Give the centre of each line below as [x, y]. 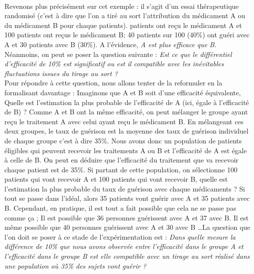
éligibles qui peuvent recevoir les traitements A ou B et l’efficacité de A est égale [126, 150]
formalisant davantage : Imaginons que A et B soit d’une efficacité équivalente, [123, 92]
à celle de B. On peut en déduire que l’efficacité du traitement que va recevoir [122, 160]
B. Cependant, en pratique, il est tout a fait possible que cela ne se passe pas [120, 208]
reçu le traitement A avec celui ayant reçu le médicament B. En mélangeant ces [124, 121]
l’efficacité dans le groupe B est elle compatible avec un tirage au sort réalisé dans [127, 256]
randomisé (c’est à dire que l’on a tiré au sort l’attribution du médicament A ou [125, 15]
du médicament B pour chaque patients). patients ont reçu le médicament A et [123, 25]
